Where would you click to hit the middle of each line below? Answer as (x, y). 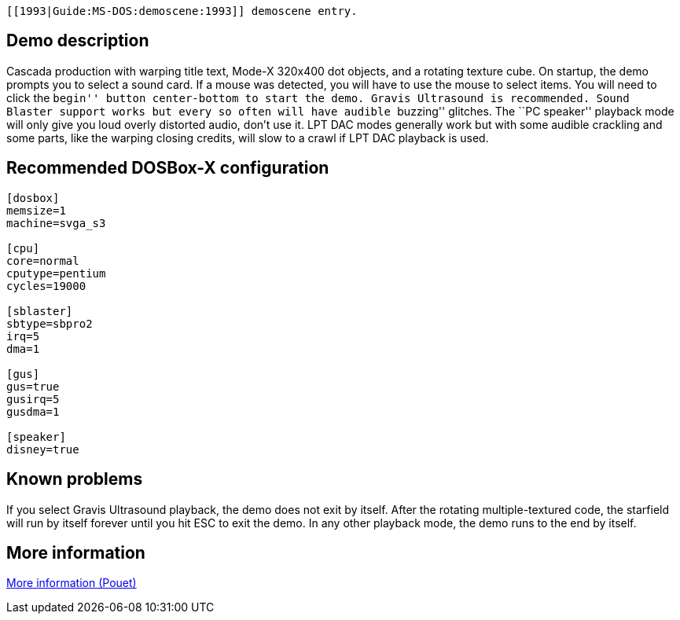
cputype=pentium (56, 273)
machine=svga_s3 (56, 223)
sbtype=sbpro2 (50, 323)
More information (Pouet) (72, 583)
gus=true (33, 386)
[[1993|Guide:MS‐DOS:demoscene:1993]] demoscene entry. (182, 11)
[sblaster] (40, 311)
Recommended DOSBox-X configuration (168, 168)
